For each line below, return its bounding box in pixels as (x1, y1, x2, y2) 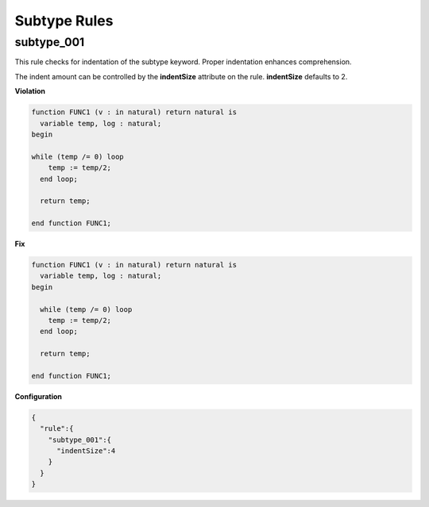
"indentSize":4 (56, 447, 116, 455)
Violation (14, 86, 45, 96)
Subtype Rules (14, 12, 114, 29)
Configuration (14, 391, 63, 401)
